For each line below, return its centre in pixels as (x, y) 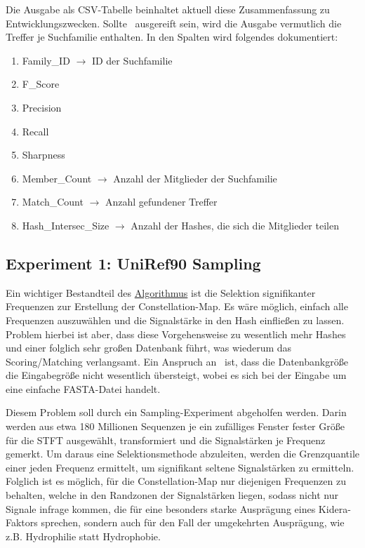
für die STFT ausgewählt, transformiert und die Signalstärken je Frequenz (166, 440)
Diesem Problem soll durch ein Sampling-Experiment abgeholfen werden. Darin (176, 412)
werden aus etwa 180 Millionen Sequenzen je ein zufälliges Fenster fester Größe (175, 426)
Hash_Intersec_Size (66, 225)
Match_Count (53, 202)
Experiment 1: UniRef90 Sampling (133, 263)
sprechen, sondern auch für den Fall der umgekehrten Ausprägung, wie (193, 522)
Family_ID (46, 60)
